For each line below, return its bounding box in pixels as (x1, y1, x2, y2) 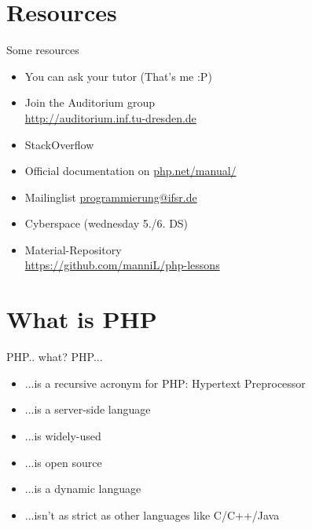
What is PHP (6, 303, 157, 335)
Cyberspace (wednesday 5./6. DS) (24, 215, 189, 232)
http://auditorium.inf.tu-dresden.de (24, 109, 196, 126)
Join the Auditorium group (24, 94, 155, 111)
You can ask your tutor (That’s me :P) (24, 67, 212, 84)
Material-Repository (24, 241, 122, 257)
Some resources (6, 42, 79, 58)
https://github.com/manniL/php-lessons (24, 257, 220, 273)
